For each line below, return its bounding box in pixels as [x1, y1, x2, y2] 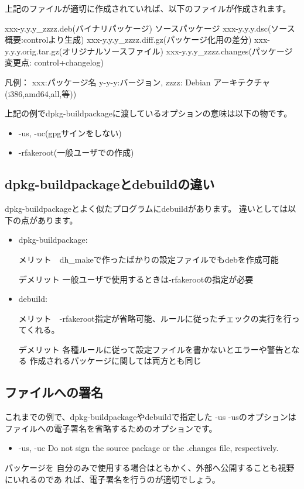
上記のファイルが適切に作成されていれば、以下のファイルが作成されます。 [5, 2, 291, 14]
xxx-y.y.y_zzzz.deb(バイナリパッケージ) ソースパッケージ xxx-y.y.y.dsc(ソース [5, 22, 295, 34]
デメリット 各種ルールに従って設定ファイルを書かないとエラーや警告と [18, 343, 292, 355]
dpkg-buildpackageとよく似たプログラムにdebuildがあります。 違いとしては [5, 202, 288, 215]
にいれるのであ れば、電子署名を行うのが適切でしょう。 [5, 473, 220, 485]
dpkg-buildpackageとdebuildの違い [5, 175, 215, 193]
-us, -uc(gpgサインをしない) [18, 126, 122, 139]
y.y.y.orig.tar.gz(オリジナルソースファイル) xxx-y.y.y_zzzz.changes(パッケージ [5, 44, 293, 57]
